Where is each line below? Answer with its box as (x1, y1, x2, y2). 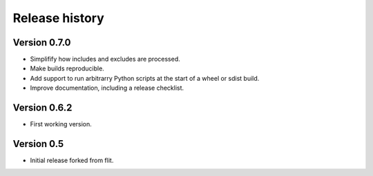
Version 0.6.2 (12, 102, 73, 114)
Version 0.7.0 (12, 37, 72, 48)
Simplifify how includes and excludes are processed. (30, 55, 181, 63)
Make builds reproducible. (30, 64, 105, 72)
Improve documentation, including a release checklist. (30, 84, 184, 92)
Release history (12, 10, 105, 26)
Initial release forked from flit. (30, 156, 114, 165)
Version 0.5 (12, 138, 64, 150)
